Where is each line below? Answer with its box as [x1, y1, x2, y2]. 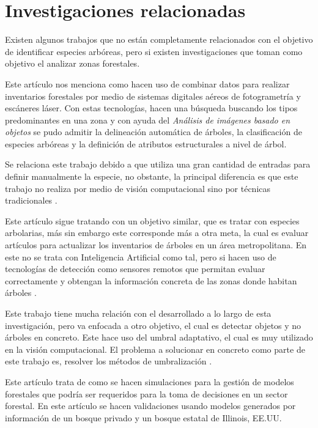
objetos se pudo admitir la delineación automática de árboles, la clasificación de [5, 125, 302, 138]
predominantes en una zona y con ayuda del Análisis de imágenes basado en [5, 113, 290, 126]
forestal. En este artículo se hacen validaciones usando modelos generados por [5, 399, 296, 412]
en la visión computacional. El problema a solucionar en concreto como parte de [5, 342, 305, 355]
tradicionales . [5, 194, 57, 207]
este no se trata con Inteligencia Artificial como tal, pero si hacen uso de [5, 250, 276, 263]
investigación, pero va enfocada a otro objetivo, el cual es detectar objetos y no [5, 319, 301, 331]
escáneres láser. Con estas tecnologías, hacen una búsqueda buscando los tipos [5, 101, 298, 114]
